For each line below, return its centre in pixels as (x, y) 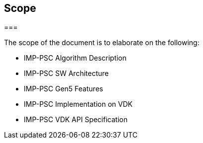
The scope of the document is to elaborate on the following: (102, 43)
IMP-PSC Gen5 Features (64, 89)
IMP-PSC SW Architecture (66, 73)
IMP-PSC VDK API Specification (76, 120)
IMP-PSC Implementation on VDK (78, 104)
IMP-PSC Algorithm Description (75, 58)
